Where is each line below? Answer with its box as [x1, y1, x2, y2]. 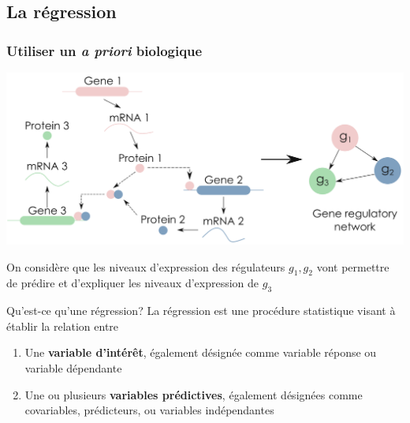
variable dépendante [24, 360, 122, 376]
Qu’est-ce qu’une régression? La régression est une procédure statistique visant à [6, 302, 396, 319]
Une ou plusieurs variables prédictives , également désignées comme [24, 386, 363, 402]
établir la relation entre [6, 317, 119, 334]
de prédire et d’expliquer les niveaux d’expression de [6, 275, 259, 291]
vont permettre [316, 258, 389, 275]
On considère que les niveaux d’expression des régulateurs [6, 258, 285, 275]
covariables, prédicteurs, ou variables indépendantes [24, 402, 274, 418]
